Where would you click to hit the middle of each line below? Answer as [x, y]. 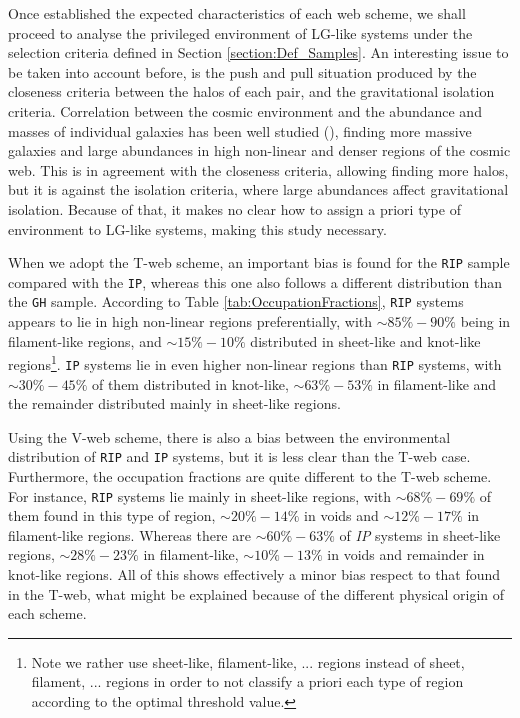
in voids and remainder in [406, 554]
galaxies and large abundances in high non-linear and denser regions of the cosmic [259, 150]
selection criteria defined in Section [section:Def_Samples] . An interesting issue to [258, 52]
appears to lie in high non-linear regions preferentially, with [190, 321]
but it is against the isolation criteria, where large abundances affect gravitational [258, 189]
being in [485, 321]
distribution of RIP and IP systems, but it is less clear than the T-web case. [239, 456]
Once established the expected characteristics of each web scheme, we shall [237, 13]
